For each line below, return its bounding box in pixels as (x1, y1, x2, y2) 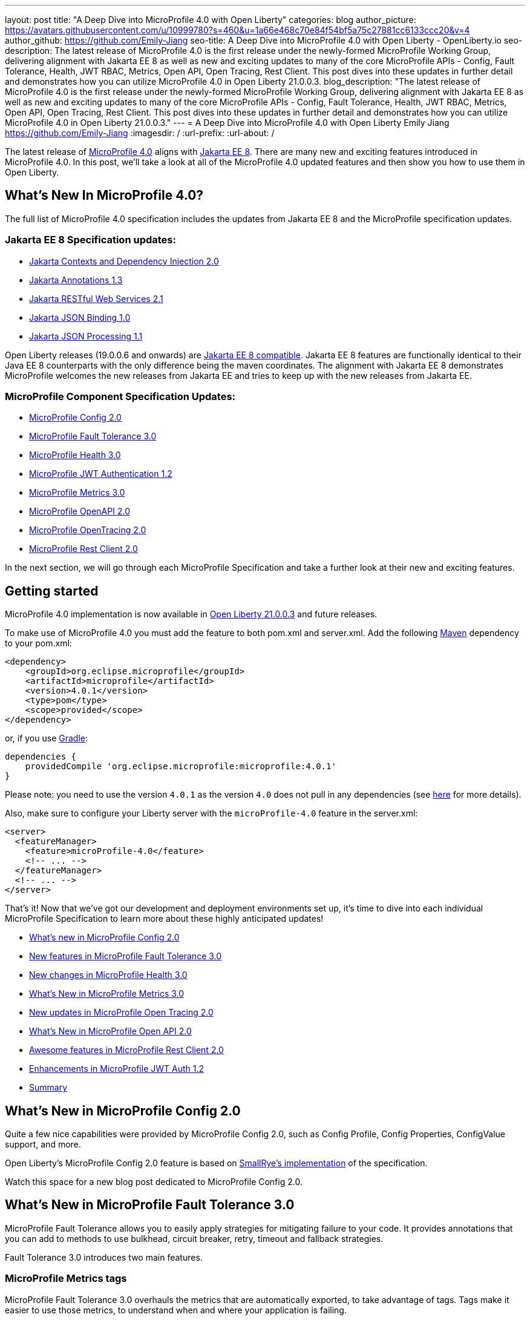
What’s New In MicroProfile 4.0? (5, 188, 204, 203)
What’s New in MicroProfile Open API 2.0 (29, 1026, 192, 1037)
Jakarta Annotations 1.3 (29, 274, 123, 285)
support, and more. (5, 1139, 81, 1150)
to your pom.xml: (5, 638, 72, 649)
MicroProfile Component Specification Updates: (5, 390, 236, 402)
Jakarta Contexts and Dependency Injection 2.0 (29, 255, 219, 266)
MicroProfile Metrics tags (5, 1272, 127, 1285)
